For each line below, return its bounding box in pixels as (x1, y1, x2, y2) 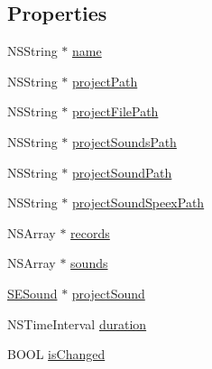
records (70, 223, 110, 242)
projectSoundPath (72, 162, 172, 181)
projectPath (72, 71, 138, 90)
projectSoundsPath (72, 132, 177, 151)
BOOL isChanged (7, 345, 106, 364)
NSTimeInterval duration (7, 314, 147, 333)
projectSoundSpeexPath (72, 193, 205, 212)
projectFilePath (72, 102, 159, 121)
